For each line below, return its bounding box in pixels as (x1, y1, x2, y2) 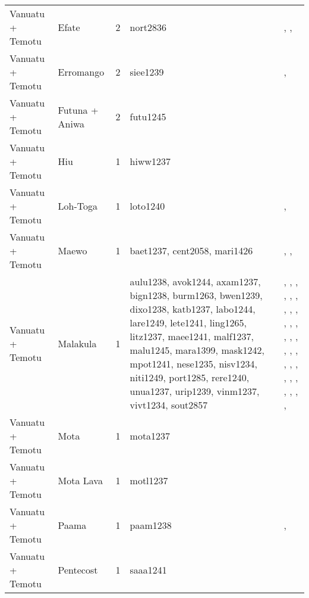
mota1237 (130, 429, 171, 443)
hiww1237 (130, 154, 171, 168)
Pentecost (58, 563, 98, 577)
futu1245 (130, 110, 166, 123)
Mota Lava (58, 474, 103, 487)
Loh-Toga (58, 199, 97, 213)
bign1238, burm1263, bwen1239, (130, 288, 263, 302)
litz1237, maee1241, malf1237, (130, 329, 254, 343)
